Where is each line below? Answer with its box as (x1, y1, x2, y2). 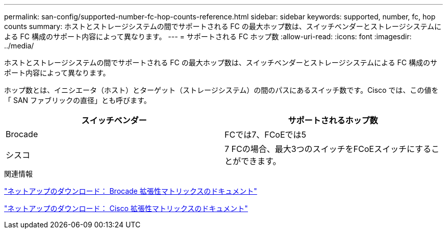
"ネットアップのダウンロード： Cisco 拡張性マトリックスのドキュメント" (4, 204, 248, 213)
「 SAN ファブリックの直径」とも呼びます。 (4, 96, 151, 105)
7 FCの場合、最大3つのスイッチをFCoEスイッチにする (225, 144, 432, 154)
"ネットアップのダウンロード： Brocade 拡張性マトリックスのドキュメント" (4, 187, 257, 195)
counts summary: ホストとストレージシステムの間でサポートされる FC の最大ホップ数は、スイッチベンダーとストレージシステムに (4, 22, 442, 31)
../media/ (4, 41, 34, 50)
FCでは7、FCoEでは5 (225, 130, 307, 140)
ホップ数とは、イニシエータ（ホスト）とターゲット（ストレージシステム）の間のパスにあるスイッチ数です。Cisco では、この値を (4, 86, 439, 94)
